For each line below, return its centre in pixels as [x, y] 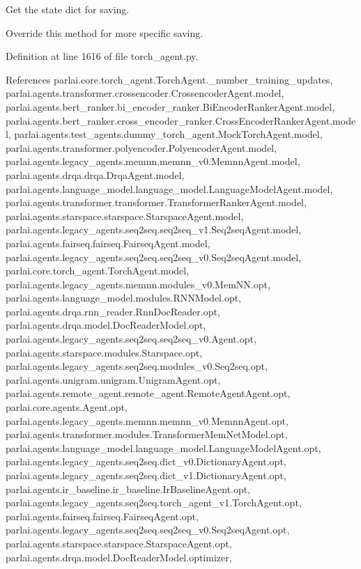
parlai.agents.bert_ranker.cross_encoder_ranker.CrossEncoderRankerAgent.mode [181, 120]
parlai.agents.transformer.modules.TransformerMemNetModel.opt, [147, 434]
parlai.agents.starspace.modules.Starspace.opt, [104, 352]
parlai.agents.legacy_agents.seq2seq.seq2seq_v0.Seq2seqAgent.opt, [148, 530]
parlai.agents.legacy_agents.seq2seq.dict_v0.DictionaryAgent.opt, [146, 461]
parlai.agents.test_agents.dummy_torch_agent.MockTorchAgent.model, [168, 134]
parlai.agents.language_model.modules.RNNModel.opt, [124, 298]
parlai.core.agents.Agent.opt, [67, 407]
